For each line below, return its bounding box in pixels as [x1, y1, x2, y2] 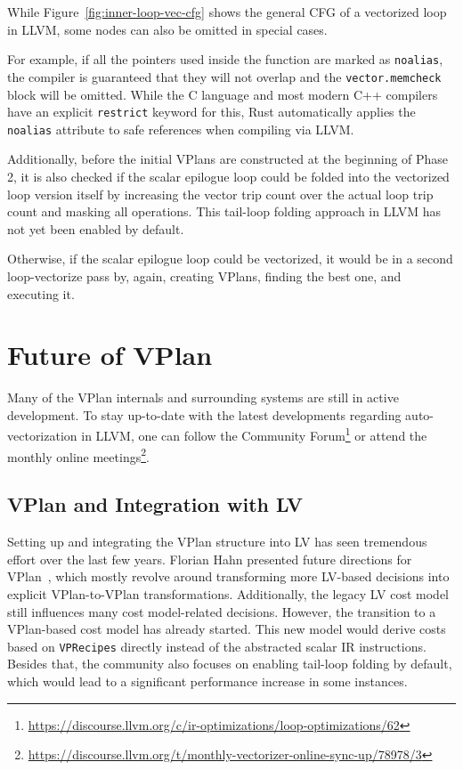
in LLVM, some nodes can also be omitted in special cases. [7, 20, 328, 38]
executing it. [7, 284, 75, 303]
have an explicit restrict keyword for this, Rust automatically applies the [7, 102, 416, 121]
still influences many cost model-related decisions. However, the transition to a [7, 602, 436, 620]
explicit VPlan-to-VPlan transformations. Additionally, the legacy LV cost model [7, 584, 449, 603]
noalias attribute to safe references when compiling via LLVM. [7, 119, 354, 138]
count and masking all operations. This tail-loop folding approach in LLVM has [7, 202, 441, 221]
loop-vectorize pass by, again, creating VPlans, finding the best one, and [7, 266, 402, 285]
